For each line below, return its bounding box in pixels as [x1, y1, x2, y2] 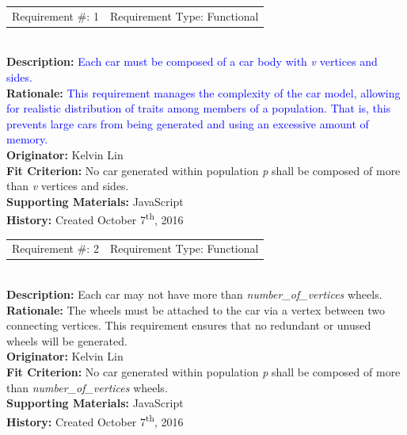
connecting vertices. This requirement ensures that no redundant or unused [6, 317, 371, 334]
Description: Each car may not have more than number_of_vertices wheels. [6, 286, 382, 303]
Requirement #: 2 [12, 240, 99, 257]
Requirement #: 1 [12, 7, 99, 24]
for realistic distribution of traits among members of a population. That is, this [6, 100, 391, 116]
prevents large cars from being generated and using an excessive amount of [6, 115, 369, 132]
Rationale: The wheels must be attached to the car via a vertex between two [6, 301, 385, 318]
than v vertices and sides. [6, 177, 129, 194]
